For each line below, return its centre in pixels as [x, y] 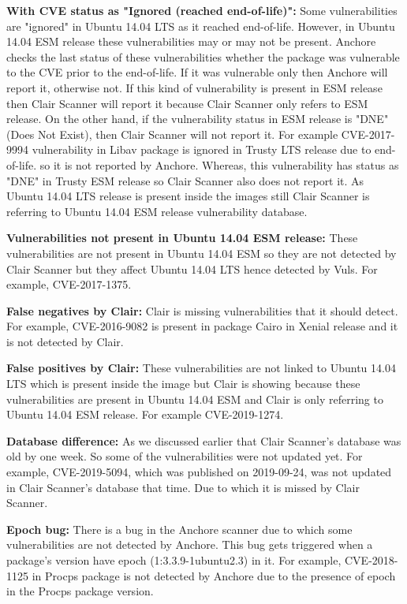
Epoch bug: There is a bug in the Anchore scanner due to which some [179, 529]
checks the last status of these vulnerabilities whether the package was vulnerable [203, 56]
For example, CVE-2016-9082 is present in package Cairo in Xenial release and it [202, 326]
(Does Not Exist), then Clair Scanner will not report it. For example [172, 134]
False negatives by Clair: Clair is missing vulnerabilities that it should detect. [202, 310]
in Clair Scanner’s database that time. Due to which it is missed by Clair [183, 487]
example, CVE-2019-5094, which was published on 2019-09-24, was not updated [199, 472]
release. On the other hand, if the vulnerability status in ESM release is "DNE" [198, 119]
